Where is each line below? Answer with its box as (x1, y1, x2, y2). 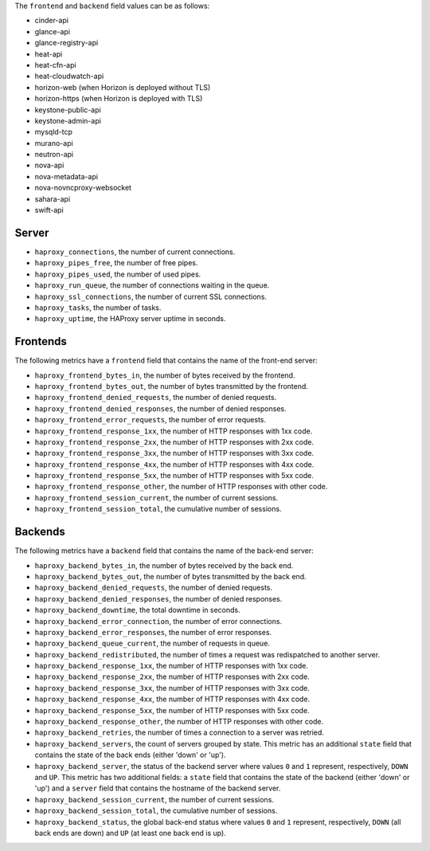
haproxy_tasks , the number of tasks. (34, 303, 162, 312)
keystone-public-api (34, 104, 101, 115)
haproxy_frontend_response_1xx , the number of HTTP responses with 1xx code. (34, 426, 313, 436)
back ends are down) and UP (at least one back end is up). (34, 828, 226, 837)
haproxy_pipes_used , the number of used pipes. (34, 269, 201, 279)
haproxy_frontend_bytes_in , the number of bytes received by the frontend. (34, 371, 295, 380)
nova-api (34, 160, 64, 171)
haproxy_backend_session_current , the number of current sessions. (34, 794, 275, 804)
